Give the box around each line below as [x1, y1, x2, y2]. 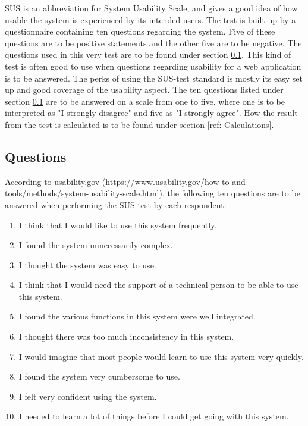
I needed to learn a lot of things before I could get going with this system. [18, 410, 289, 422]
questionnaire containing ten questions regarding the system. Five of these [5, 25, 275, 37]
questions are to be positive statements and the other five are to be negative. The [5, 36, 302, 49]
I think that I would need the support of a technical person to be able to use [18, 278, 298, 291]
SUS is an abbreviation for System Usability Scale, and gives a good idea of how [5, 2, 298, 14]
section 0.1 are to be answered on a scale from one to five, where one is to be [5, 95, 285, 107]
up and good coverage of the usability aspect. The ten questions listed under [5, 83, 284, 96]
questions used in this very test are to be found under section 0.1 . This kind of [5, 48, 291, 61]
